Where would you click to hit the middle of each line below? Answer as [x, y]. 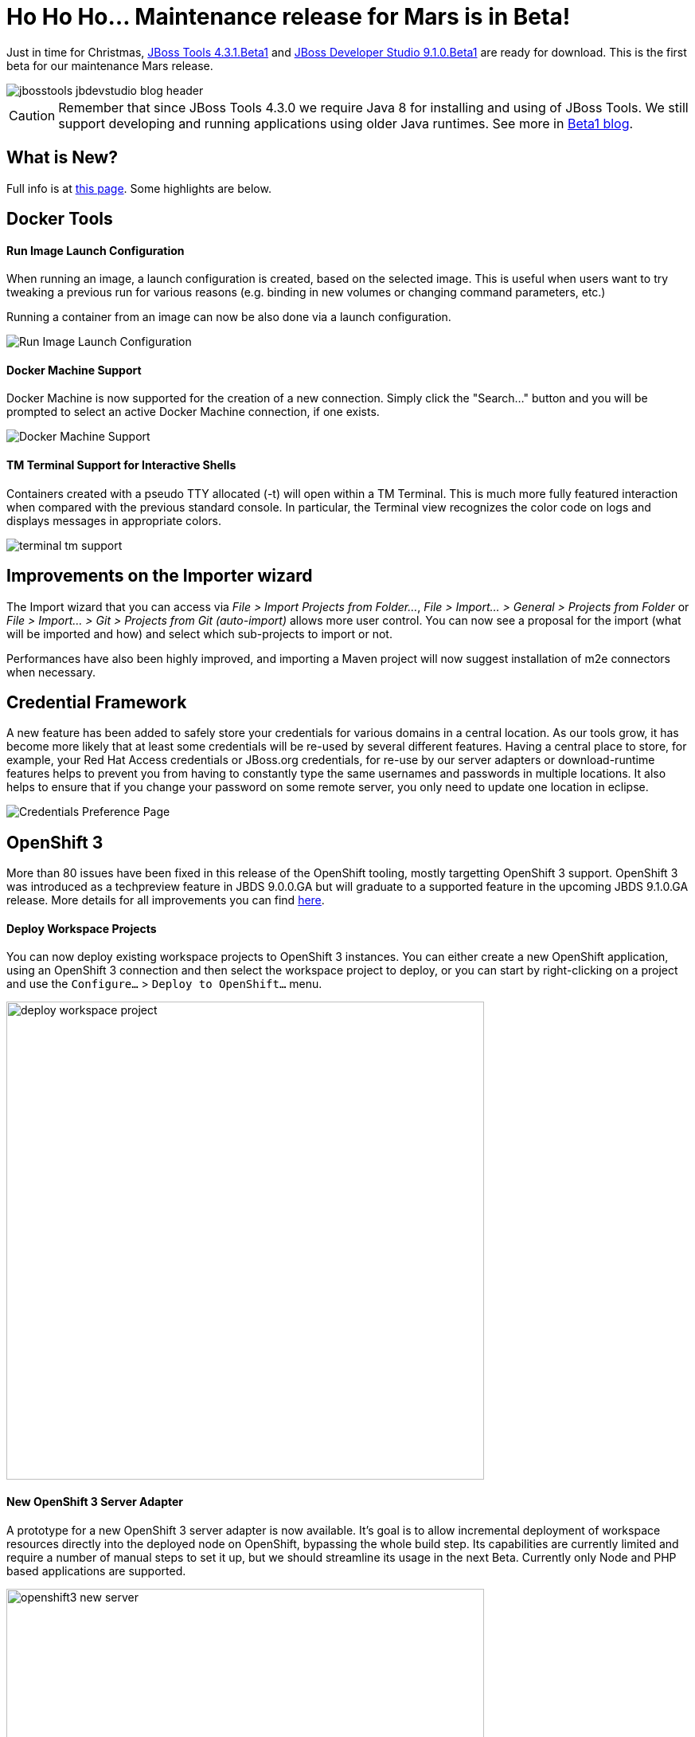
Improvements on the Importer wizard [160, 576]
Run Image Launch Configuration [96, 250]
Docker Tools [60, 219]
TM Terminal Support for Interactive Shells [121, 465]
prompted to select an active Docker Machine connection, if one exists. [193, 412]
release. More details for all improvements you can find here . [166, 900]
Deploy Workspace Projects [82, 928]
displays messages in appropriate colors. [114, 520]
